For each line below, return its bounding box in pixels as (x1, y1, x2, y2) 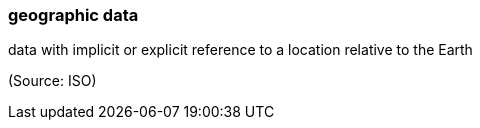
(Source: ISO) (8, 72, 97, 90)
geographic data (8, 5, 139, 25)
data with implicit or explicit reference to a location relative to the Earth (8, 41, 473, 59)
